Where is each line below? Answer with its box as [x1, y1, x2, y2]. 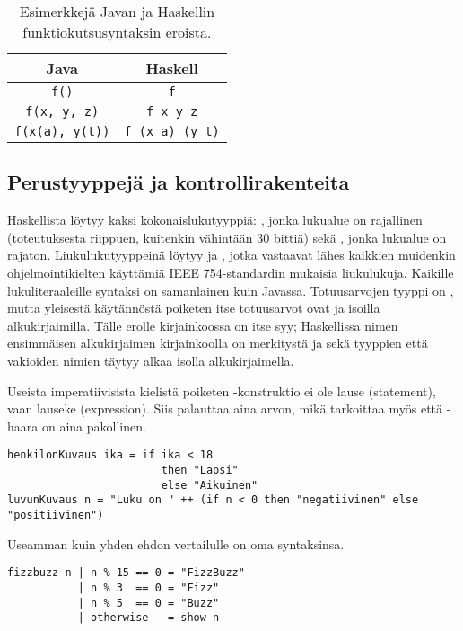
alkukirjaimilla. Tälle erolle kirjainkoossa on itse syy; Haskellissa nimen [7, 315, 398, 334]
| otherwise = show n [77, 611, 220, 625]
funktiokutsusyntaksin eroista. [22, 22, 212, 42]
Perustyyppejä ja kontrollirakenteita [7, 168, 350, 196]
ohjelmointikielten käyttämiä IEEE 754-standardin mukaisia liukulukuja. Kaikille [7, 262, 454, 281]
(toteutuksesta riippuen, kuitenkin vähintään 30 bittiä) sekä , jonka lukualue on [7, 227, 447, 246]
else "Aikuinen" [161, 478, 258, 492]
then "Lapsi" [161, 463, 239, 476]
